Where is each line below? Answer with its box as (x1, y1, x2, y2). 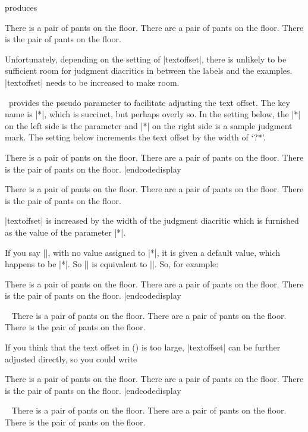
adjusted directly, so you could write (5, 352, 137, 365)
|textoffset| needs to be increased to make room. (5, 76, 180, 88)
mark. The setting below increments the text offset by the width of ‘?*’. (5, 131, 266, 143)
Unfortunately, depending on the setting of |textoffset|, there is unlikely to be (5, 52, 287, 65)
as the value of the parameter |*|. (5, 226, 126, 238)
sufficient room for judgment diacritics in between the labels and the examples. (5, 64, 293, 77)
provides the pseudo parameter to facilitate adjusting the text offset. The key (8, 96, 290, 108)
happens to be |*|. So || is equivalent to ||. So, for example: (5, 258, 219, 270)
